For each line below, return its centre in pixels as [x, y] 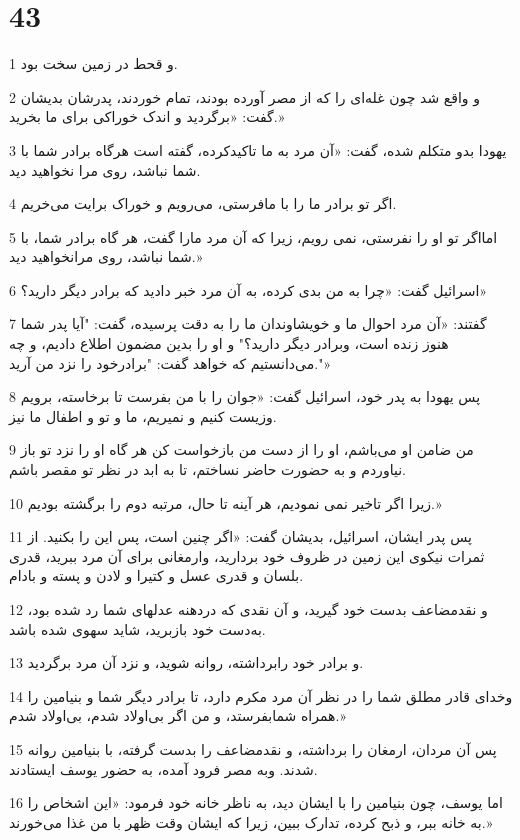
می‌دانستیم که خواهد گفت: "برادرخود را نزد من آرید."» [170, 362]
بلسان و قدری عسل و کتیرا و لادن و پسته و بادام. [156, 575]
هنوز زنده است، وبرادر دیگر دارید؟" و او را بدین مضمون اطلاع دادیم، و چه [229, 343]
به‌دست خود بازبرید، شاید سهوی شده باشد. [137, 628]
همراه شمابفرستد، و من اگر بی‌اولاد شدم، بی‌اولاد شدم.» [177, 715]
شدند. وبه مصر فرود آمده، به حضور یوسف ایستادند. [163, 768]
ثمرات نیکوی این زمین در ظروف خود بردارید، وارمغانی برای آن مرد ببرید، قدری [247, 555]
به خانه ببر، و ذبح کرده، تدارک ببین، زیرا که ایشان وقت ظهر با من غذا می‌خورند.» [251, 821]
